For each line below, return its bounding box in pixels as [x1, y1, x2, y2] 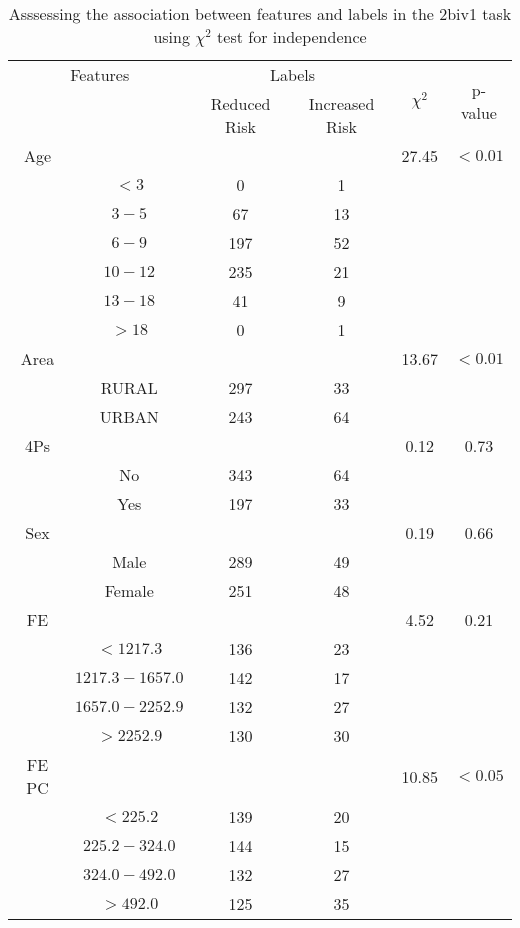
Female [104, 579, 154, 602]
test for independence [217, 25, 367, 48]
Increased [308, 92, 375, 115]
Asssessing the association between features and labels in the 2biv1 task [8, 2, 512, 25]
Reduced [210, 92, 271, 115]
